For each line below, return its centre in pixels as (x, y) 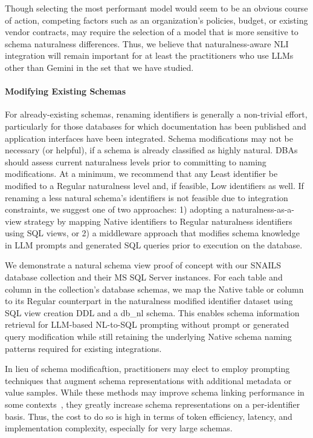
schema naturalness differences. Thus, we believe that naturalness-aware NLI (147, 43)
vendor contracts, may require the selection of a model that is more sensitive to (152, 32)
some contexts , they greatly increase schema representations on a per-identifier (153, 404)
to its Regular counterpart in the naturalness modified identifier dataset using (149, 301)
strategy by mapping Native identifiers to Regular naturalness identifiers (158, 221)
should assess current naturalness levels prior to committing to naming (136, 161)
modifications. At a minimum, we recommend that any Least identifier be (141, 174)
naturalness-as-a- (263, 209)
